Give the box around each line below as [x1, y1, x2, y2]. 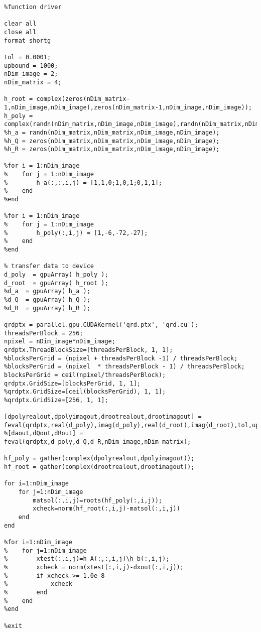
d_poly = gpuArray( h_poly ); [4, 271, 108, 278]
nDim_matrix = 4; [4, 78, 62, 86]
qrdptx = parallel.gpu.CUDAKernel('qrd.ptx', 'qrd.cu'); [4, 321, 198, 328]
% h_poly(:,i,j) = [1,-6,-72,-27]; [4, 229, 148, 236]
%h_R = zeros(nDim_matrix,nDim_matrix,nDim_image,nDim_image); [4, 146, 220, 153]
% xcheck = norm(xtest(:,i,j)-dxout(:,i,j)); [4, 563, 184, 571]
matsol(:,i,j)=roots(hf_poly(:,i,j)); [33, 496, 162, 504]
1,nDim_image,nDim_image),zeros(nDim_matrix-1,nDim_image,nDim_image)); [4, 103, 252, 111]
